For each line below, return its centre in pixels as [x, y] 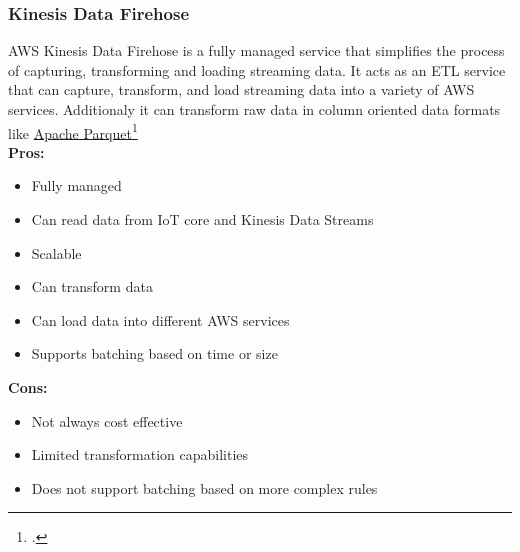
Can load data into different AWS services [160, 319]
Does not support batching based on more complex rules [204, 487]
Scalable [56, 252]
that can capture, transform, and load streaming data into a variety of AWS [241, 89]
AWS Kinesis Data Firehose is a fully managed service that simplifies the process [256, 50]
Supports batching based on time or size [154, 353]
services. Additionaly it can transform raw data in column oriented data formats [254, 109]
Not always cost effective [107, 420]
